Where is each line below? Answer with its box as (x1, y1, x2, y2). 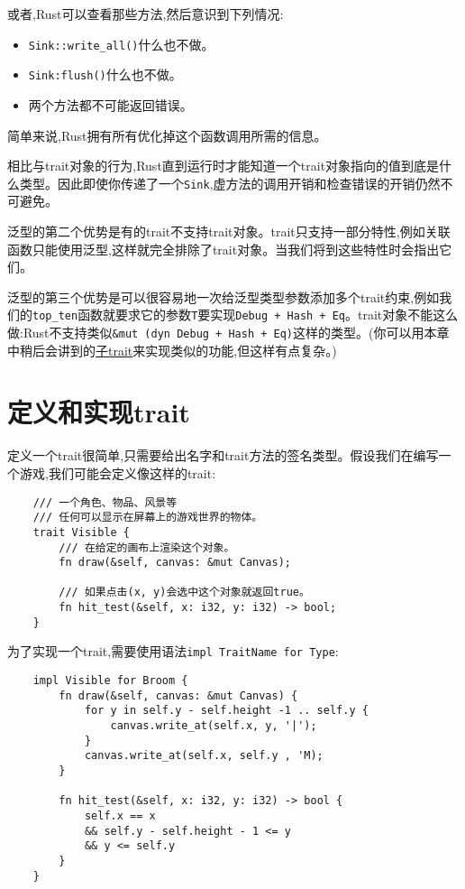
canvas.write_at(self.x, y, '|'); (110, 719, 317, 733)
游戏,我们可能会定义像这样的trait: (19, 463, 216, 482)
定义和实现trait (7, 394, 190, 431)
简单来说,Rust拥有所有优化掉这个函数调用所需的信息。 (7, 125, 327, 144)
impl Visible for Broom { (32, 674, 188, 688)
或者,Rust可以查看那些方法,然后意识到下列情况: (7, 5, 284, 23)
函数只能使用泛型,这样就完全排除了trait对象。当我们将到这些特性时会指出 (7, 239, 440, 258)
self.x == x (84, 810, 156, 822)
